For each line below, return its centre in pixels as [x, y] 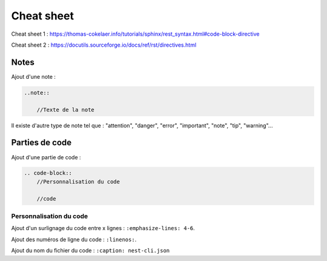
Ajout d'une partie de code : [46, 157]
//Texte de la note [66, 110]
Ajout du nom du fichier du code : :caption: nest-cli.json [90, 251]
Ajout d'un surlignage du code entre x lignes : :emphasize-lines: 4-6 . [103, 228]
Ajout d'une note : [33, 76]
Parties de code [41, 143]
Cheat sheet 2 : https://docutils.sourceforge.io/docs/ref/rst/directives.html [104, 45]
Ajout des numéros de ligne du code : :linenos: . [74, 239]
